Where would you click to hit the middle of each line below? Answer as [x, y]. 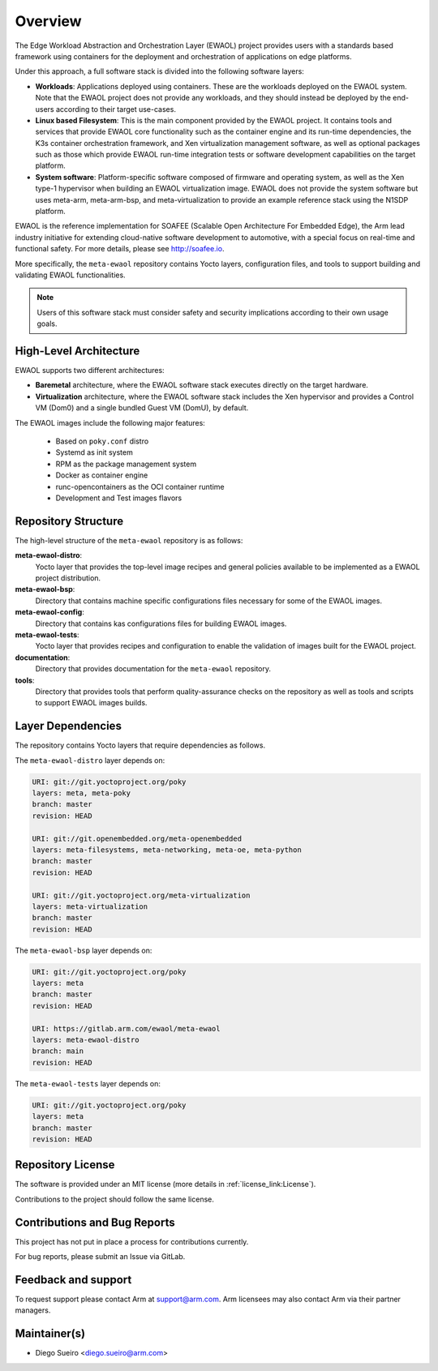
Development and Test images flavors [119, 498]
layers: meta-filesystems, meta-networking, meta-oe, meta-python [167, 850]
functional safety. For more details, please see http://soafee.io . [120, 249]
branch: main [58, 1051]
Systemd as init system [94, 452]
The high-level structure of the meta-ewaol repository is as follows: [129, 540]
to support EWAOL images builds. [91, 703]
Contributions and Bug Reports [95, 1222]
